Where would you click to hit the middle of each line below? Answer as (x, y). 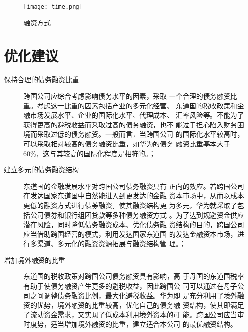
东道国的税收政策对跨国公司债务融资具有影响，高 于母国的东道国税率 (134, 276)
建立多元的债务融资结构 (41, 170)
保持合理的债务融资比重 (41, 79)
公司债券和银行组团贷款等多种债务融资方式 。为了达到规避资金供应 (137, 215)
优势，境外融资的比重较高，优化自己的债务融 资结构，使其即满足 (140, 305)
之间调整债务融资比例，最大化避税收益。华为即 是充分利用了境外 (134, 295)
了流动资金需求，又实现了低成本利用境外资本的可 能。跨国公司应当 (130, 314)
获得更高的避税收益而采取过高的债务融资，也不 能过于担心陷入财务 (130, 124)
